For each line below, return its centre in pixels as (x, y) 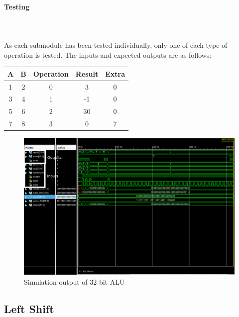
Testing (17, 6)
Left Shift (29, 308)
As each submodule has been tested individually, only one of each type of (116, 45)
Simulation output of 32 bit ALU (74, 281)
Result (87, 73)
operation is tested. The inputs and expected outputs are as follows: (108, 54)
